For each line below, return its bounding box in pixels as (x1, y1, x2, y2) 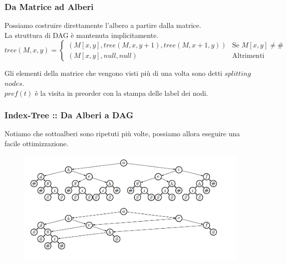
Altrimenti (232, 52, 265, 59)
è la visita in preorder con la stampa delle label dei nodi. (34, 87, 208, 98)
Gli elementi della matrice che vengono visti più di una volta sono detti (4, 68, 223, 78)
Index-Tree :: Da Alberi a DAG (4, 109, 134, 121)
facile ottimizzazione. (4, 138, 68, 148)
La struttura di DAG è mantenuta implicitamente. (4, 29, 159, 40)
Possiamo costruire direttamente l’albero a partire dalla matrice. (4, 20, 201, 30)
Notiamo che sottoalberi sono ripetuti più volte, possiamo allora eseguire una (4, 128, 240, 139)
